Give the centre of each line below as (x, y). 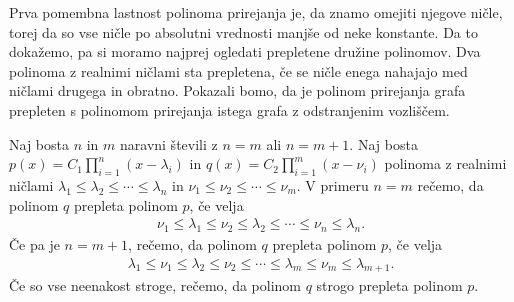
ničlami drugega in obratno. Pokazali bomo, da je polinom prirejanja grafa (237, 90)
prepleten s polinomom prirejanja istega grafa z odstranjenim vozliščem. (229, 109)
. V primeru (332, 184)
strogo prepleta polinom (389, 285)
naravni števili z (169, 143)
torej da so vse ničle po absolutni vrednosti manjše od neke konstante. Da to (243, 31)
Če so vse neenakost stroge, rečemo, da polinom (155, 285)
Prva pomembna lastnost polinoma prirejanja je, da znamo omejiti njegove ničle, (256, 12)
